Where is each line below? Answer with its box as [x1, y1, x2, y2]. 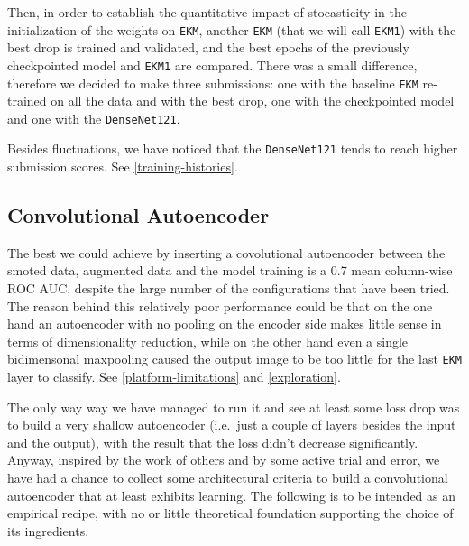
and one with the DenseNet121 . [7, 108, 180, 127]
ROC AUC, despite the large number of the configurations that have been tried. [7, 279, 450, 298]
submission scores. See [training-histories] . [7, 157, 238, 176]
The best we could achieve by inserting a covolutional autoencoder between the [7, 243, 446, 262]
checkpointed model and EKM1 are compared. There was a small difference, [7, 55, 418, 74]
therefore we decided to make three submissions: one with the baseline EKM [7, 73, 418, 92]
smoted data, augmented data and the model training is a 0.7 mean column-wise [7, 261, 453, 280]
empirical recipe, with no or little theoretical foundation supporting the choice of [7, 504, 454, 523]
